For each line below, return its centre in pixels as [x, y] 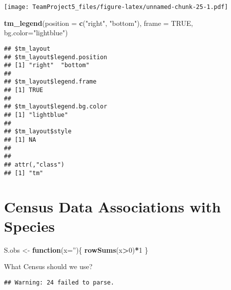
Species [30, 226]
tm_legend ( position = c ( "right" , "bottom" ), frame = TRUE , [99, 23]
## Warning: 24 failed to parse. [59, 282]
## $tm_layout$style [38, 132]
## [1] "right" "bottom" [47, 65]
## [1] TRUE [24, 90]
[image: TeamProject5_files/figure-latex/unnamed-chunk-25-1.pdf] [116, 7]
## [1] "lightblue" [36, 115]
